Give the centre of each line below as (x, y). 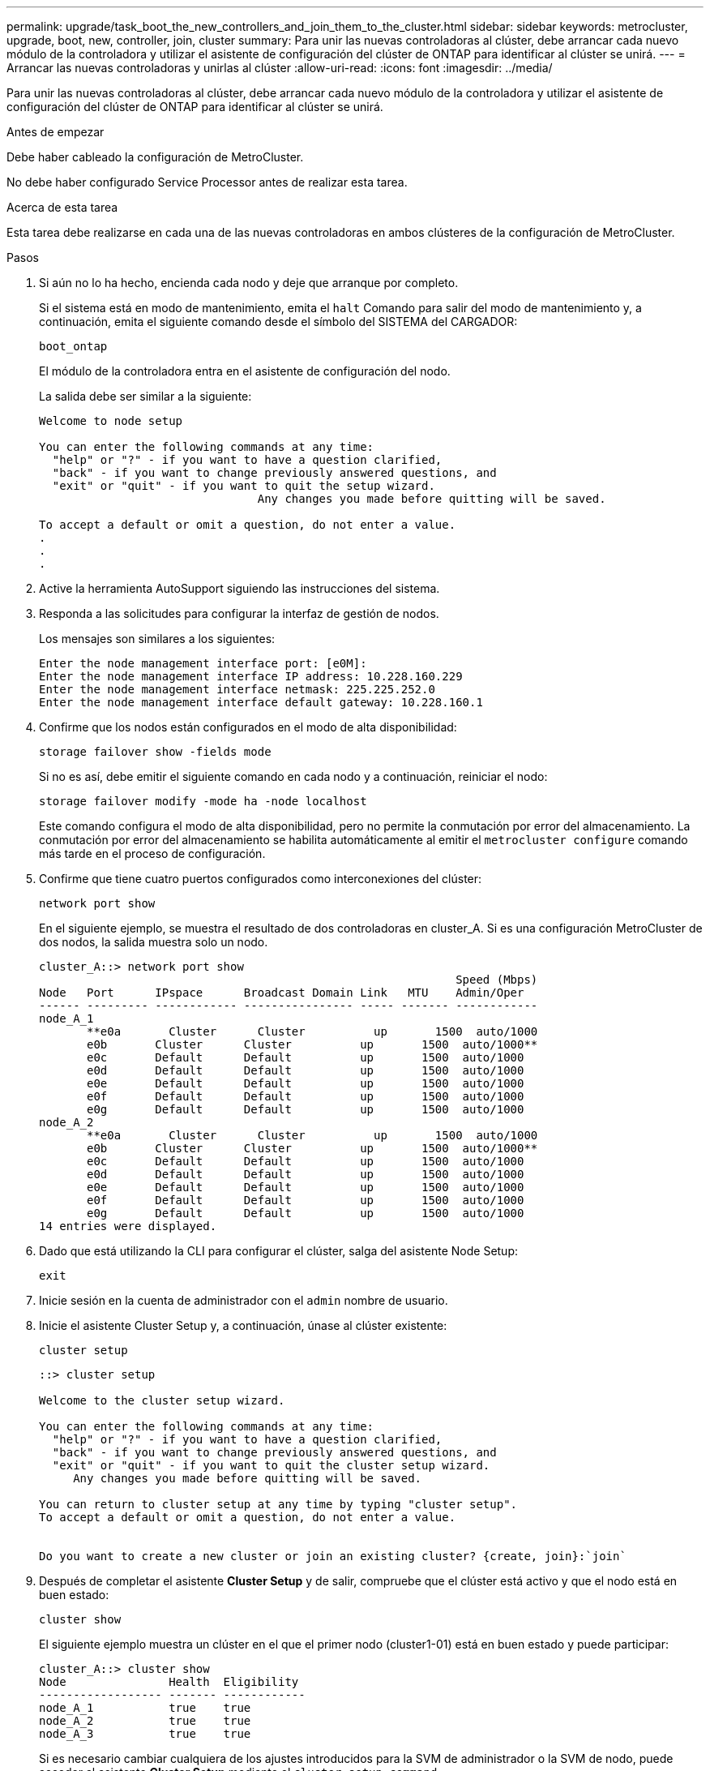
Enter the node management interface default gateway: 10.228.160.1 (261, 702)
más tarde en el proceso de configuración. (152, 853)
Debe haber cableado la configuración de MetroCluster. (155, 157)
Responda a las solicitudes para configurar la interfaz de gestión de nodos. (239, 613)
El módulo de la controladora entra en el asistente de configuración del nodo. (245, 371)
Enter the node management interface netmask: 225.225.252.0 (237, 689)
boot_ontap (73, 346)
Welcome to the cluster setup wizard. (162, 1400)
